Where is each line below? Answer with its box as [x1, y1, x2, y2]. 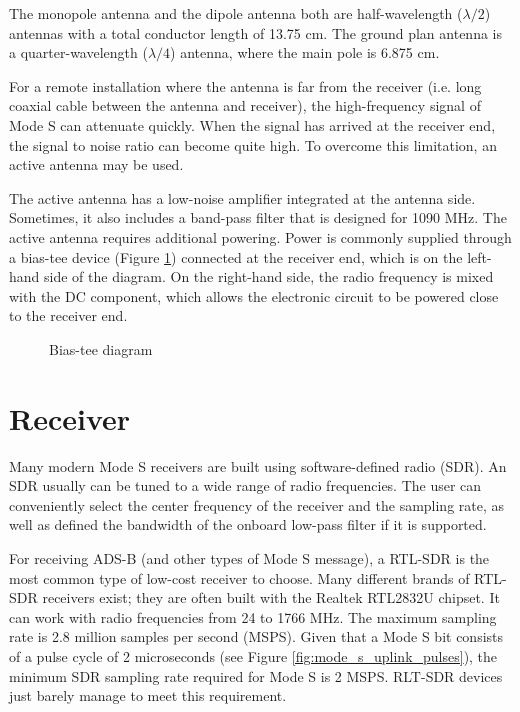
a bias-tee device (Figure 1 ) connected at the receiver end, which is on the [9, 246, 463, 267]
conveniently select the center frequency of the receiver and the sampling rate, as [9, 494, 505, 515]
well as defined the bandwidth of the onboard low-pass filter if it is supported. [9, 514, 487, 535]
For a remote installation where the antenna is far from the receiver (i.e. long [9, 75, 482, 96]
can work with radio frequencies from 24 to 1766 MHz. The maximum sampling [9, 606, 497, 627]
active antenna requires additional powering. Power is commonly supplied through [9, 226, 512, 247]
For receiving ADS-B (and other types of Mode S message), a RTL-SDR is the [9, 548, 490, 568]
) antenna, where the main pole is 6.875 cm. [170, 42, 440, 63]
